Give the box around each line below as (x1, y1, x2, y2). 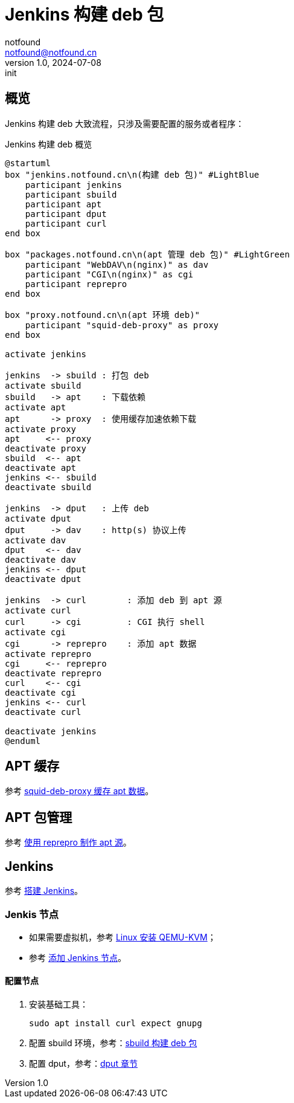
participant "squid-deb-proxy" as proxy (25, 320, 219, 330)
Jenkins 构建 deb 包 (5, 4, 164, 25)
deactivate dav (5, 554, 77, 564)
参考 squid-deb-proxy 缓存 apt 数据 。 (5, 786, 154, 797)
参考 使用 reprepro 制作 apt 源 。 (5, 837, 132, 848)
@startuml (5, 158, 51, 168)
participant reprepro (25, 279, 127, 289)
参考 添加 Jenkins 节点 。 (29, 952, 126, 963)
